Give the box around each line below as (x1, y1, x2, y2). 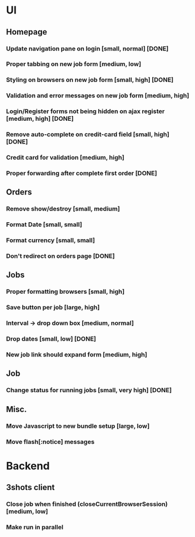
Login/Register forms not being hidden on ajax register (6, 107, 165, 115)
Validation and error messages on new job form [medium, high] (6, 91, 189, 100)
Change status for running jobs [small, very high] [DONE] (6, 386, 172, 395)
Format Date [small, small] (6, 220, 83, 229)
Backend (6, 459, 50, 473)
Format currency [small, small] (6, 236, 95, 244)
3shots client (6, 482, 55, 492)
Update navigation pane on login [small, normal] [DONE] (6, 45, 169, 53)
